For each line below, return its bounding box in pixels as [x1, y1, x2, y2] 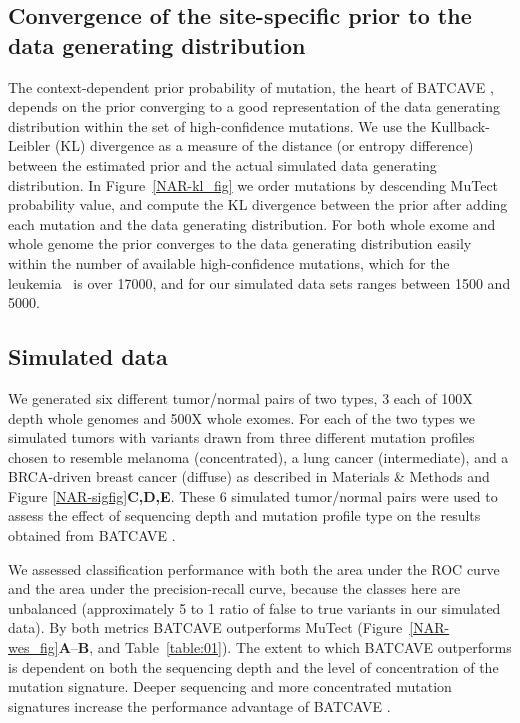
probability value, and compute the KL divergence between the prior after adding [8, 194, 508, 215]
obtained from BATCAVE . [8, 525, 176, 546]
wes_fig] [8, 637, 59, 658]
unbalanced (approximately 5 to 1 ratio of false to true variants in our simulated [8, 597, 501, 618]
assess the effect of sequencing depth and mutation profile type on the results [8, 505, 481, 526]
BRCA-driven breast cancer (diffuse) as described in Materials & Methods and [8, 466, 490, 487]
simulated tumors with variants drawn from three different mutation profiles [8, 427, 475, 448]
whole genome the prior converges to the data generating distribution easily [8, 233, 472, 254]
